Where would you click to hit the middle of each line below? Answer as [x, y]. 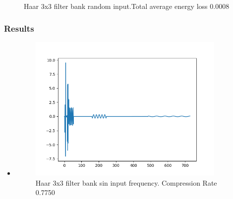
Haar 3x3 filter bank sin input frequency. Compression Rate [126, 182]
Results [19, 28]
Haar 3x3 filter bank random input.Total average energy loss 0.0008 [127, 6]
